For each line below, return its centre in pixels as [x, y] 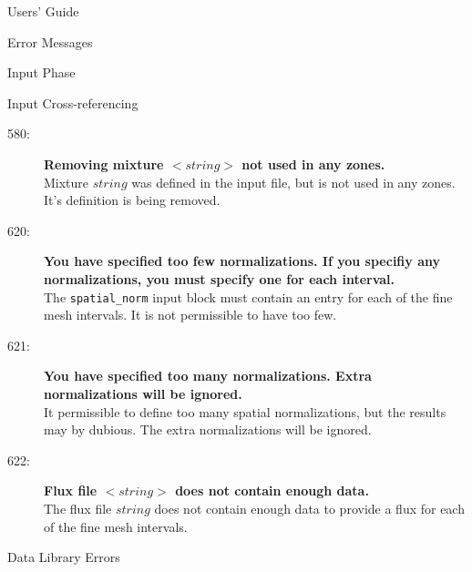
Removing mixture [104, 163]
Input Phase [41, 72]
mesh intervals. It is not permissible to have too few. [190, 315]
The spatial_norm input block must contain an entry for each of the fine [248, 296]
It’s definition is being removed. [132, 200]
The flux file [78, 508]
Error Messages [50, 41]
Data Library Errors [64, 557]
